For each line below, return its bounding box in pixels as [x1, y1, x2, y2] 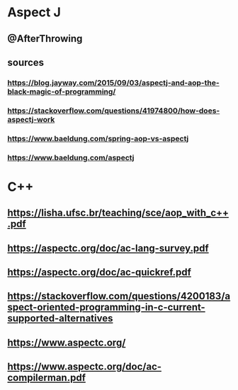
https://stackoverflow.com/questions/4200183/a [7, 290, 231, 302]
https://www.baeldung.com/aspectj [7, 152, 135, 162]
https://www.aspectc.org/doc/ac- [7, 361, 161, 373]
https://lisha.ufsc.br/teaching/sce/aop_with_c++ [7, 207, 229, 219]
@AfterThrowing [7, 33, 83, 45]
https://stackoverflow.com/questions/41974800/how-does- [7, 106, 220, 116]
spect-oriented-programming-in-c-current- [7, 301, 205, 313]
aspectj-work [7, 114, 55, 124]
